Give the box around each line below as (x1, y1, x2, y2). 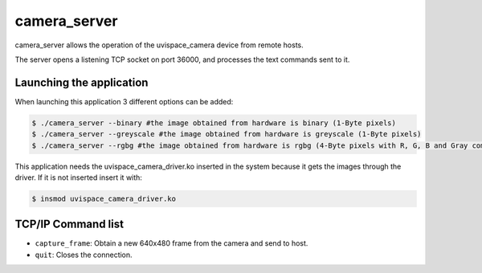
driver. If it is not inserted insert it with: (14, 173, 142, 182)
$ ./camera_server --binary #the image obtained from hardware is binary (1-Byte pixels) (31, 118, 397, 128)
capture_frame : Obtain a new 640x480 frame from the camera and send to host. (35, 238, 308, 248)
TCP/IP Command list (14, 218, 125, 231)
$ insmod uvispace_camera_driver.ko (31, 194, 177, 203)
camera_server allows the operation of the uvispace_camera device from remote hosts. (14, 40, 304, 50)
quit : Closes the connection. (35, 250, 133, 259)
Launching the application (14, 75, 149, 89)
